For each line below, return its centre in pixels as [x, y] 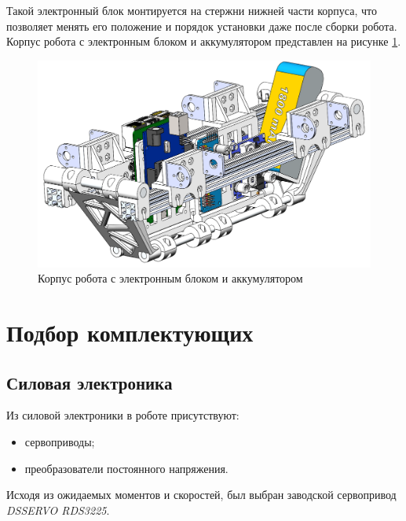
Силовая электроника [90, 382]
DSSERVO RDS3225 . [58, 510]
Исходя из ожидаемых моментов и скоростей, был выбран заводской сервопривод [201, 495]
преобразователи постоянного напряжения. [126, 468]
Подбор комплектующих [130, 333]
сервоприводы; [60, 442]
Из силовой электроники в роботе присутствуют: [123, 415]
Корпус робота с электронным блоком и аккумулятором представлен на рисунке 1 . [204, 41]
